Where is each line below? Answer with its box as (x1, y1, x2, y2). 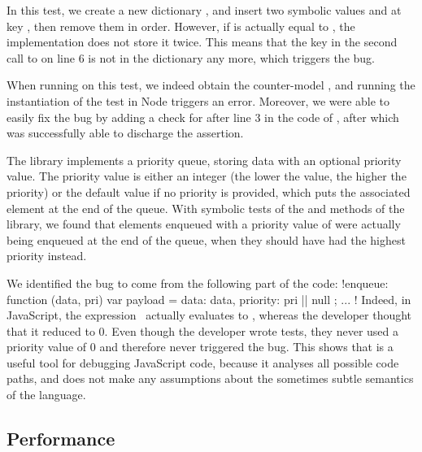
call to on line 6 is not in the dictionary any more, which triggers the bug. (7, 49, 375, 66)
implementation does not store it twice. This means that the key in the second (7, 33, 398, 50)
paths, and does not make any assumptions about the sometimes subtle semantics (7, 370, 414, 387)
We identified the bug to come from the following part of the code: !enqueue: (7, 274, 389, 291)
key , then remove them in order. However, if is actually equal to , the (7, 17, 355, 34)
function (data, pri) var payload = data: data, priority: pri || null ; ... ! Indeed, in (7, 290, 411, 307)
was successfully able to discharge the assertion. (7, 124, 244, 141)
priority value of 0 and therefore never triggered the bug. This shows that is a (7, 338, 394, 355)
